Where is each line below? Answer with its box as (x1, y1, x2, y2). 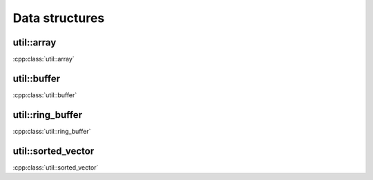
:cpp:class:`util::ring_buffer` (12, 127, 91, 135)
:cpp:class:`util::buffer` (12, 90, 77, 99)
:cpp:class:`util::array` (12, 55, 75, 63)
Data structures (12, 10, 105, 26)
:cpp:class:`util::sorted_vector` (12, 163, 99, 172)
